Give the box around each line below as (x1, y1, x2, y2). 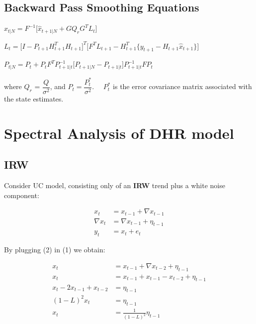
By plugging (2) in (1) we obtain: (4, 244, 105, 255)
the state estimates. (4, 93, 64, 104)
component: (4, 190, 39, 200)
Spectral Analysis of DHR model (4, 122, 234, 143)
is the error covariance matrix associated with (113, 81, 252, 92)
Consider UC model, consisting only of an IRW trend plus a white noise (4, 180, 225, 190)
